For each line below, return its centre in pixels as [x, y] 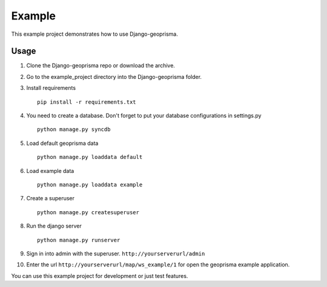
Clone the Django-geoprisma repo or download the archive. [101, 66]
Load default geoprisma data [62, 143]
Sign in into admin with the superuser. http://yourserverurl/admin [116, 253]
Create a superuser [51, 198]
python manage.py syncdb [74, 130]
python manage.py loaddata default [90, 157]
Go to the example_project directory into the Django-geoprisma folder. [114, 76]
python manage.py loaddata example [90, 184]
